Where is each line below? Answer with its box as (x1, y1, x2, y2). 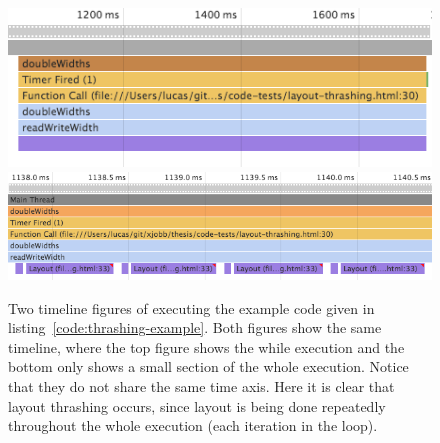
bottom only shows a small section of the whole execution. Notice (8, 356, 409, 377)
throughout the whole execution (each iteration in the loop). (8, 415, 378, 436)
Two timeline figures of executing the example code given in (8, 297, 375, 318)
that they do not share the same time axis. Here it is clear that (8, 375, 395, 396)
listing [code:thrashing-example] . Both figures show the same (8, 317, 382, 338)
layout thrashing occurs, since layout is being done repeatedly (8, 395, 386, 416)
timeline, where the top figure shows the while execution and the (8, 336, 405, 357)
